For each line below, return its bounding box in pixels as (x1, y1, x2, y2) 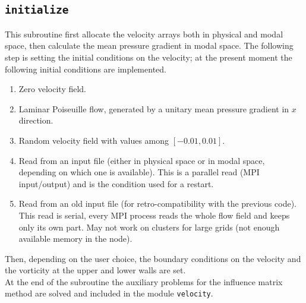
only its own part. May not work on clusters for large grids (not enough (18, 220, 280, 233)
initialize (5, 4, 69, 17)
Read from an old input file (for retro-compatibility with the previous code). (18, 197, 296, 210)
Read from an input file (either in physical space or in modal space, (18, 154, 265, 166)
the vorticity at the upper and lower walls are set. (5, 264, 186, 276)
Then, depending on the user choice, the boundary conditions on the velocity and (5, 252, 301, 264)
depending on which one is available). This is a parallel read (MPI (18, 166, 260, 178)
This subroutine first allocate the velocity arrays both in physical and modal (5, 27, 283, 40)
